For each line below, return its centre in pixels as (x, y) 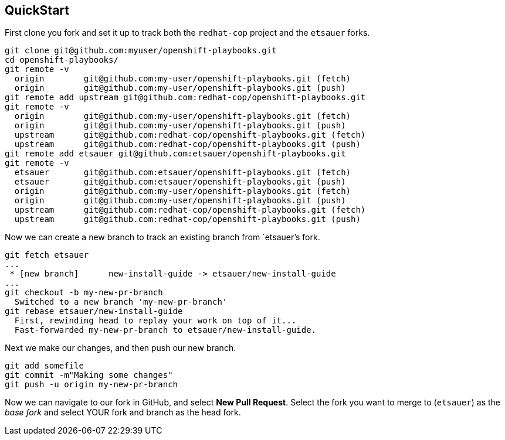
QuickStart (37, 10)
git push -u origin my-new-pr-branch (91, 385)
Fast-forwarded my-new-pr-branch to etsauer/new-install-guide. (165, 330)
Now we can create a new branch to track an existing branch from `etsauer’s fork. (162, 237)
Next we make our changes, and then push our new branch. (121, 348)
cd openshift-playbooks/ (62, 60)
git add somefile (44, 366)
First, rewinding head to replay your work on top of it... (155, 321)
